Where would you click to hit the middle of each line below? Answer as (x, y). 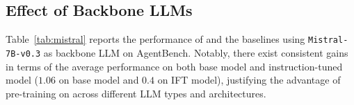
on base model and (99, 80)
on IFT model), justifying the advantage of (249, 80)
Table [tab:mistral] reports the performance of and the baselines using (155, 39)
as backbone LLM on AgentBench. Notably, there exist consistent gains (196, 52)
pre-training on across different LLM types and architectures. (136, 93)
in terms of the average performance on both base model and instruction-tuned (174, 66)
